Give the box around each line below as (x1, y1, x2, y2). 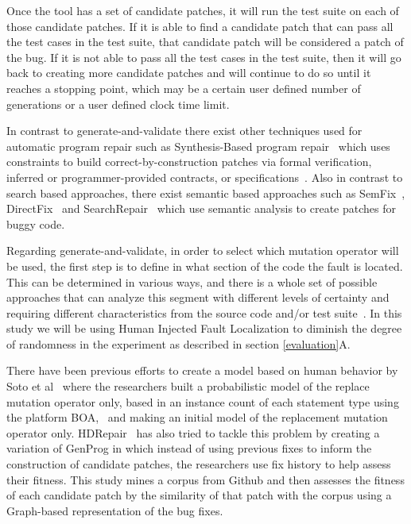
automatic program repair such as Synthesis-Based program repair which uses (6, 137, 390, 154)
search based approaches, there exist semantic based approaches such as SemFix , (6, 184, 405, 201)
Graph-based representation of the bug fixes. (6, 502, 223, 518)
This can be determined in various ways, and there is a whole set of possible (6, 273, 378, 290)
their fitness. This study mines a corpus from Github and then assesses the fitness (6, 471, 405, 487)
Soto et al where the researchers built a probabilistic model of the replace (6, 378, 370, 395)
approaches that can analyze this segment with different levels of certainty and (6, 289, 390, 306)
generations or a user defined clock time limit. (6, 95, 230, 112)
